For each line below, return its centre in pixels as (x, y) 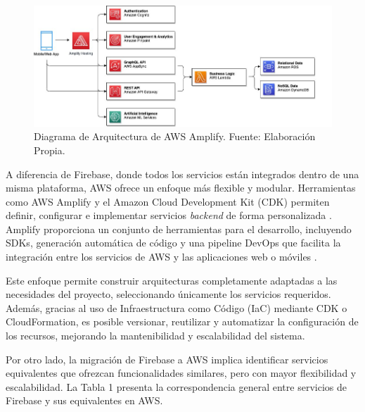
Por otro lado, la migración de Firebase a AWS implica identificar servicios (167, 359)
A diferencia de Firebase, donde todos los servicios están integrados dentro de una (182, 174)
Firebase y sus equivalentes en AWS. (84, 400)
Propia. (50, 150)
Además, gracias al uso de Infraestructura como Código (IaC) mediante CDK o (177, 307)
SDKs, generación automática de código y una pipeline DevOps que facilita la (173, 243)
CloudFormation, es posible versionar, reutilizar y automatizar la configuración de (182, 322)
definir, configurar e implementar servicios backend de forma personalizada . (169, 215)
